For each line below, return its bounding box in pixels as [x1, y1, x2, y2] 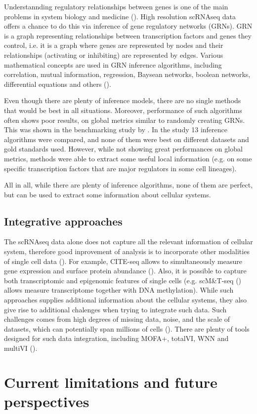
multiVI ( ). [4, 343, 38, 353]
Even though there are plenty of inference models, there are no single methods [4, 95, 241, 106]
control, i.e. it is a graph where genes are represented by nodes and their [4, 40, 223, 50]
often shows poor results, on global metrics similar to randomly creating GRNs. [4, 114, 245, 125]
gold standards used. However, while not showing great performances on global [4, 144, 243, 154]
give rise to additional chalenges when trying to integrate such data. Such [4, 304, 227, 314]
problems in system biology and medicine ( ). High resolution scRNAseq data [4, 11, 236, 21]
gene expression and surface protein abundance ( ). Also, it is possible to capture [4, 265, 247, 276]
